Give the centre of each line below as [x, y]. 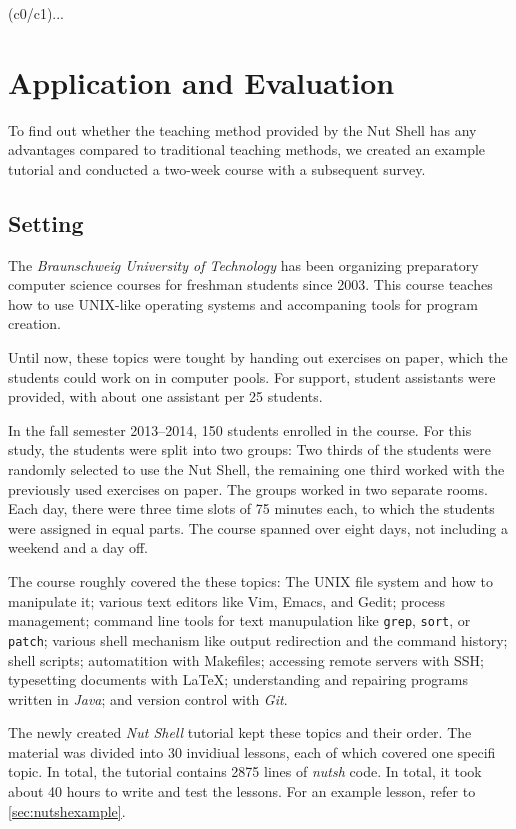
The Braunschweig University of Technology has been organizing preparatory [243, 264]
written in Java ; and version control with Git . [148, 698]
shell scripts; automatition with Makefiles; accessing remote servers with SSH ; [246, 659]
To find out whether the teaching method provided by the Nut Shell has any [242, 129]
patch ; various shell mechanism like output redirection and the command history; [258, 639]
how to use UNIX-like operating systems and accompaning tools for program [243, 303]
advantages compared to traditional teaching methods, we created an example [247, 149]
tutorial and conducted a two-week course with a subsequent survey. [217, 168]
